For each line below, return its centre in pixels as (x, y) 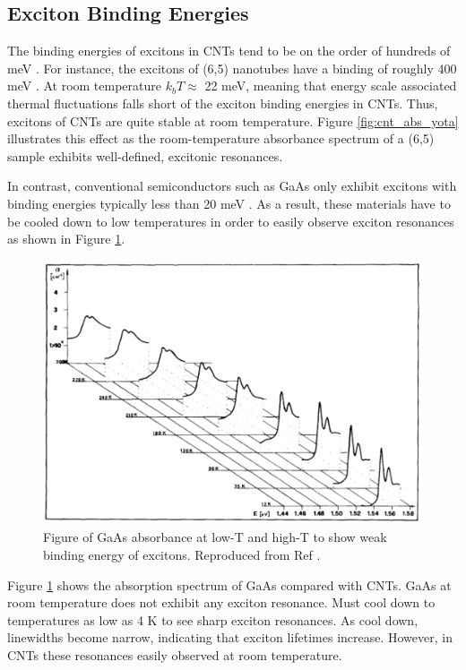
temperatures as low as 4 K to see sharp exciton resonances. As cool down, (213, 619)
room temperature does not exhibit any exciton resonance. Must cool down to (221, 602)
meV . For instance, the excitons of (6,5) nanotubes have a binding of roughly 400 (232, 68)
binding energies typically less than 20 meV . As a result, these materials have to (229, 203)
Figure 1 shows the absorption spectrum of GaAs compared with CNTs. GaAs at (229, 584)
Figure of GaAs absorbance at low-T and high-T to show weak (215, 537)
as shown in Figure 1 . (66, 239)
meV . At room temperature (85, 86)
